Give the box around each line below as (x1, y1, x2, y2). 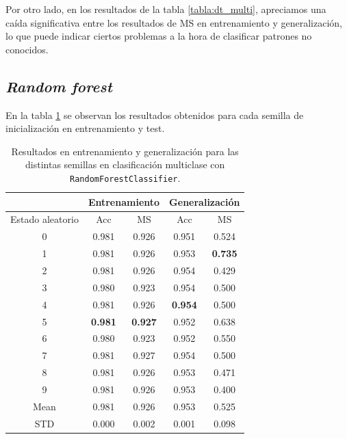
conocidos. (5, 42, 49, 56)
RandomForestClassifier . (70, 170, 181, 185)
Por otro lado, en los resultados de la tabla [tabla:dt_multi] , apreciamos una (5, 2, 326, 16)
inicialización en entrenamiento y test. (5, 121, 165, 135)
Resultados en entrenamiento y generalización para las (11, 144, 239, 158)
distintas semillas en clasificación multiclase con (25, 157, 225, 172)
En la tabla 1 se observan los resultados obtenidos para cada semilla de (5, 107, 304, 122)
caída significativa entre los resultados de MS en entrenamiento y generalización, (5, 15, 342, 29)
